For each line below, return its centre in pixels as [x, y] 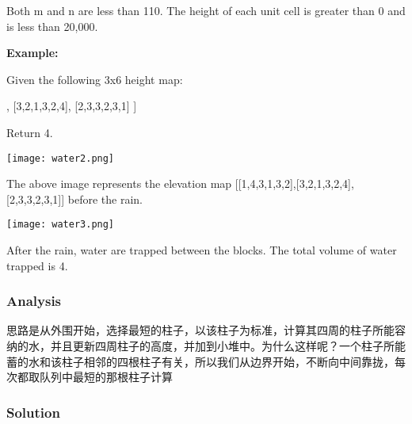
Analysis [34, 301]
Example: [32, 53]
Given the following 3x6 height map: [95, 79]
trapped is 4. [37, 265]
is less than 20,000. [52, 26]
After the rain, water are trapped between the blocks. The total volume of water [202, 250]
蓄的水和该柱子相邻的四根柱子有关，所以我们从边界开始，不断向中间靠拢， [200, 361]
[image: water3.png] [61, 225]
